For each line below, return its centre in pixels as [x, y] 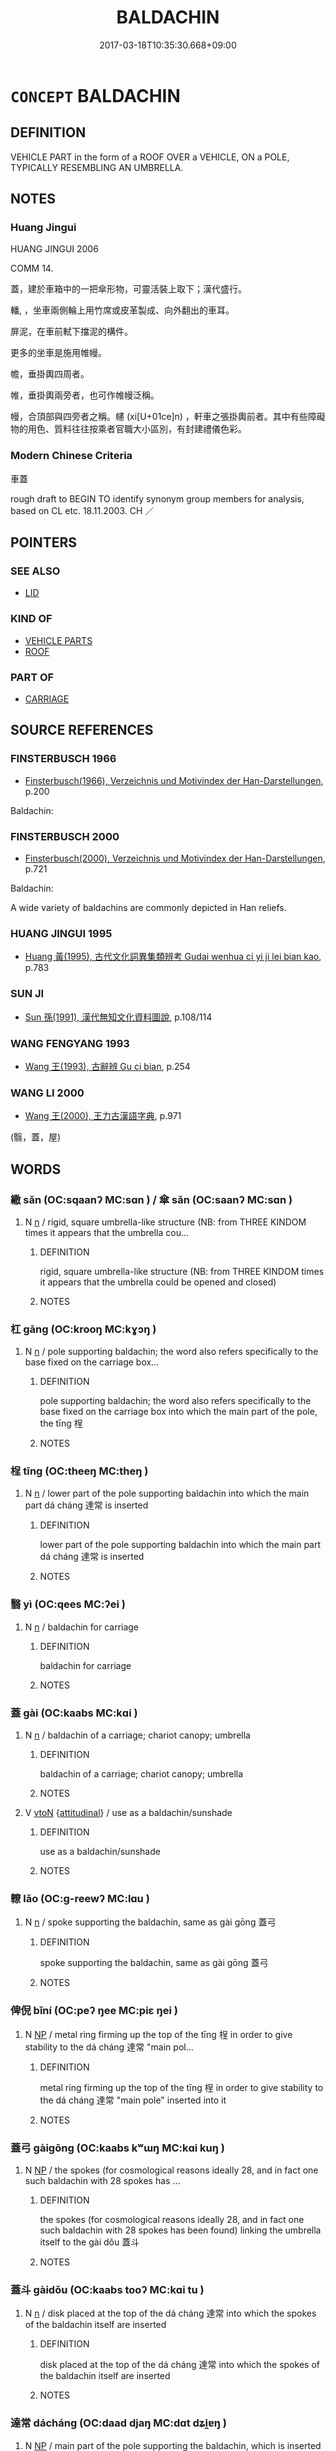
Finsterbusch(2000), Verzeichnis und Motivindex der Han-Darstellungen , [175, 858]
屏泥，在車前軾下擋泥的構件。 [71, 332]
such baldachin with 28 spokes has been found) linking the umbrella [180, 2230]
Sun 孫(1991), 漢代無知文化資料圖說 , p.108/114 [118, 1017]
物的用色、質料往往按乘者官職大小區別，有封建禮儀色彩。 [128, 429]
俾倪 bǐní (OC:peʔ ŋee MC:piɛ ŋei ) [94, 2011]
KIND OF [31, 619]
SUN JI [27, 994]
